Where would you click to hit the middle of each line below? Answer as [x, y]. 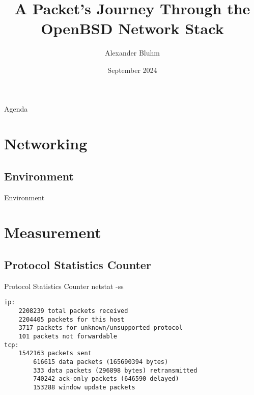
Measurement [53, 232]
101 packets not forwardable [68, 337]
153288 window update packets [84, 387]
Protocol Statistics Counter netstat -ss [64, 286]
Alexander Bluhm [132, 53]
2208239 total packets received [73, 311]
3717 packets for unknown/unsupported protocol [101, 328]
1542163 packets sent [55, 353]
